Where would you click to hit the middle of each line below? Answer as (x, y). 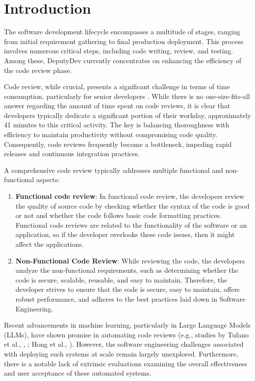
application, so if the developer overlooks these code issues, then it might (125, 234)
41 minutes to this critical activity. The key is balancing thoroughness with (117, 125)
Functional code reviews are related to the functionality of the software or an (131, 225)
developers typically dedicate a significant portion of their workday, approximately (128, 115)
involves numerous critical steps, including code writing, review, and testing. (119, 51)
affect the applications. (50, 244)
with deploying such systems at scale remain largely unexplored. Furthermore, (121, 353)
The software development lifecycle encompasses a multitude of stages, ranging (122, 32)
